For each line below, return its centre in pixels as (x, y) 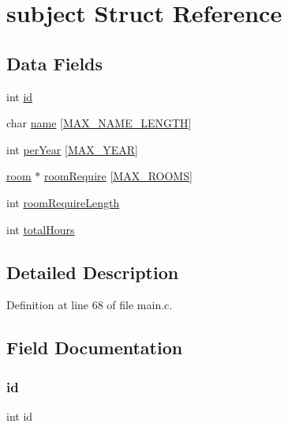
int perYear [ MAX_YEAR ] (72, 149)
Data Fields (55, 63)
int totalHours (41, 229)
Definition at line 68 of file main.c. (90, 305)
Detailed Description (93, 272)
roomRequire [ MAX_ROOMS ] (118, 176)
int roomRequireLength (63, 202)
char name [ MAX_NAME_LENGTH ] (99, 123)
